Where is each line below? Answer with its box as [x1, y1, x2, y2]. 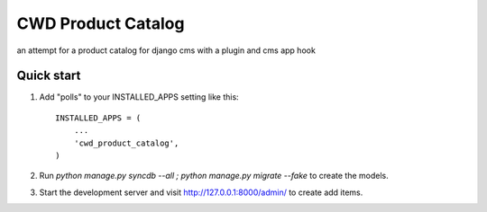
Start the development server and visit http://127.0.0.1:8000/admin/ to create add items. [39, 187, 363, 198]
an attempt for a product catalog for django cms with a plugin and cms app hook [16, 45, 316, 56]
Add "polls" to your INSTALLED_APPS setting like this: [39, 92, 239, 102]
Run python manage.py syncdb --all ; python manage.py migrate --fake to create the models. [39, 171, 389, 181]
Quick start [16, 68, 81, 84]
